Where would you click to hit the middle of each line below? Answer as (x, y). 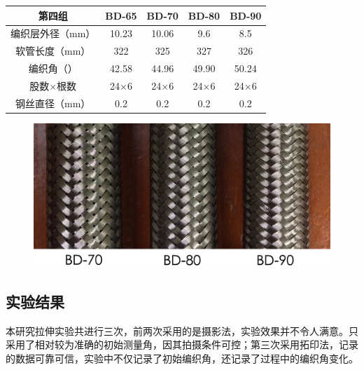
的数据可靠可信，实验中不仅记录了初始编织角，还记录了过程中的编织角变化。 (182, 358)
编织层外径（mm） (53, 33)
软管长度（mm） (53, 51)
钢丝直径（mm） (53, 103)
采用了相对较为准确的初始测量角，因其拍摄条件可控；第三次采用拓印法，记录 (182, 344)
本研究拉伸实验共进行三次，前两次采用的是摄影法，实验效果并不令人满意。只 (182, 330)
